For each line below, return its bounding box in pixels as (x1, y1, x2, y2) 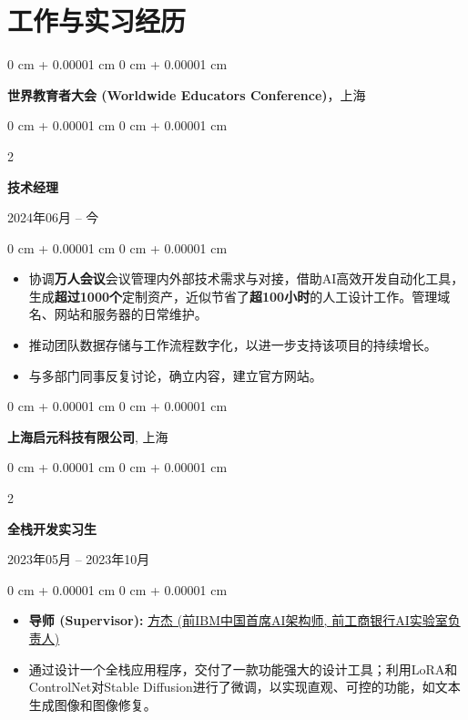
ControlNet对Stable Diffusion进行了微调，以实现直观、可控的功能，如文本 (28, 677, 461, 696)
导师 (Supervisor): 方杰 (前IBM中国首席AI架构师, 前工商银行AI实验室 (28, 611, 448, 630)
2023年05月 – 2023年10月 (7, 550, 150, 569)
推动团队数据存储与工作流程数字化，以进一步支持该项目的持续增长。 (28, 335, 437, 355)
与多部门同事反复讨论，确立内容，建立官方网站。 (28, 365, 322, 385)
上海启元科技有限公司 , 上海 (7, 427, 168, 446)
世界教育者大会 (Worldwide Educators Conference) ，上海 (7, 85, 366, 104)
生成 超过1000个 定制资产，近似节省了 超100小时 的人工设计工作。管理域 (28, 286, 451, 305)
